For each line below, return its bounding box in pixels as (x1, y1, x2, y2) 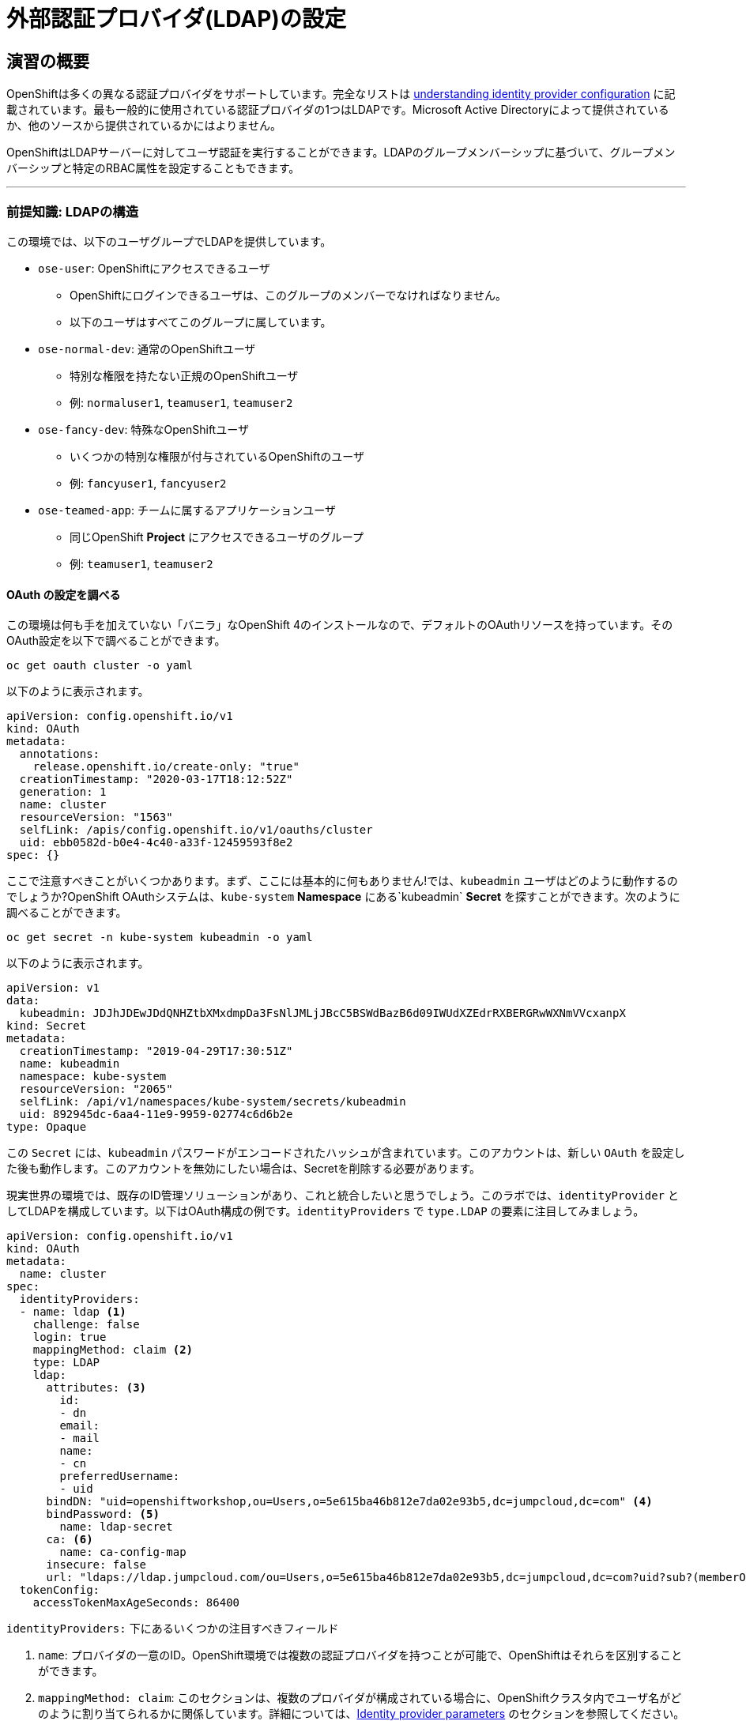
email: (59, 1419, 100, 1433)
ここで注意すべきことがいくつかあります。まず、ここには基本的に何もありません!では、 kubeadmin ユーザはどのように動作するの (6, 874, 678, 888)
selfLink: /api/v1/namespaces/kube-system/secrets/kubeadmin (19, 1095, 406, 1109)
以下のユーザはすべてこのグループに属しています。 (70, 314, 332, 329)
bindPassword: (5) (46, 1508, 160, 1521)
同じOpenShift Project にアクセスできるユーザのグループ (70, 529, 364, 544)
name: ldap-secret (59, 1520, 173, 1534)
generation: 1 (19, 785, 107, 799)
